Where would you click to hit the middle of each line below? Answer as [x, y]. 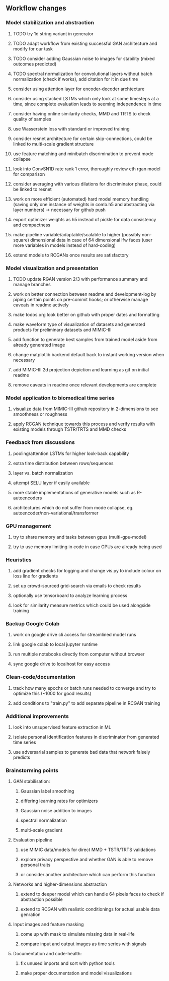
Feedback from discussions [40, 442]
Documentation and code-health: [47, 954]
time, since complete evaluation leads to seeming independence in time [87, 104]
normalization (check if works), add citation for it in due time [75, 79]
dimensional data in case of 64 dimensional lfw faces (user [91, 240]
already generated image [39, 345]
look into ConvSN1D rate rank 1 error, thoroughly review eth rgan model [87, 169]
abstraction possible [41, 899]
